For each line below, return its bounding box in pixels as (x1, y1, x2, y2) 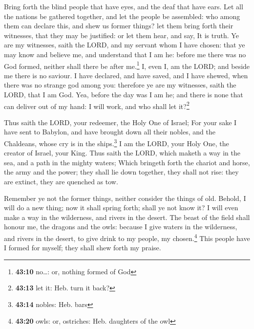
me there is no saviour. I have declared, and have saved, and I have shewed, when (4, 70, 248, 80)
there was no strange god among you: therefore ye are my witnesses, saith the (4, 80, 236, 90)
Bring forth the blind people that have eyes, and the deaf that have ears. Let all (4, 1, 243, 11)
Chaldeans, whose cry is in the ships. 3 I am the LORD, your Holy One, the (4, 137, 229, 148)
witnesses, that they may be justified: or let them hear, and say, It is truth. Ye (4, 30, 239, 40)
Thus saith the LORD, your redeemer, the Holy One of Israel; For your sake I (4, 117, 237, 127)
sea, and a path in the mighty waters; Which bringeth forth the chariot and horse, (4, 157, 250, 167)
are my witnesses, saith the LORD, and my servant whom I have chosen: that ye (4, 40, 245, 50)
